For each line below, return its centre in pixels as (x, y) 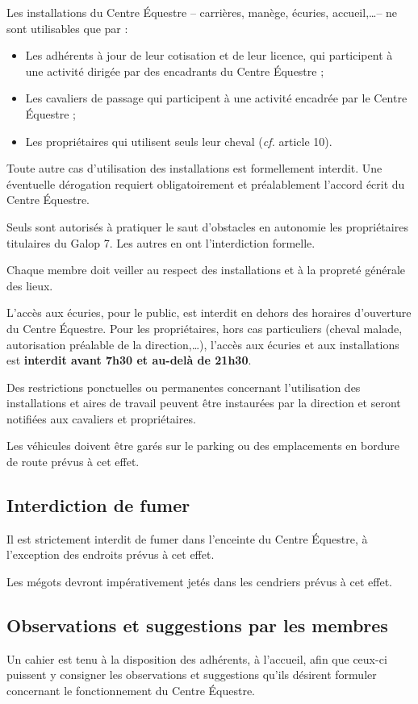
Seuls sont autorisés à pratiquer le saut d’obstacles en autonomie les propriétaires (207, 226)
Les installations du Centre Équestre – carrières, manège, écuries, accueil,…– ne (202, 12)
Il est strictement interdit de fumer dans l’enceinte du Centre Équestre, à (187, 538)
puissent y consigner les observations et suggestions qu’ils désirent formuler (192, 675)
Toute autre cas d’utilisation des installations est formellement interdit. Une (194, 168)
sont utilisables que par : (67, 28)
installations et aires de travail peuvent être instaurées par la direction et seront (204, 403)
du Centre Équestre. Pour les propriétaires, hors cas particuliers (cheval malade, (205, 328)
